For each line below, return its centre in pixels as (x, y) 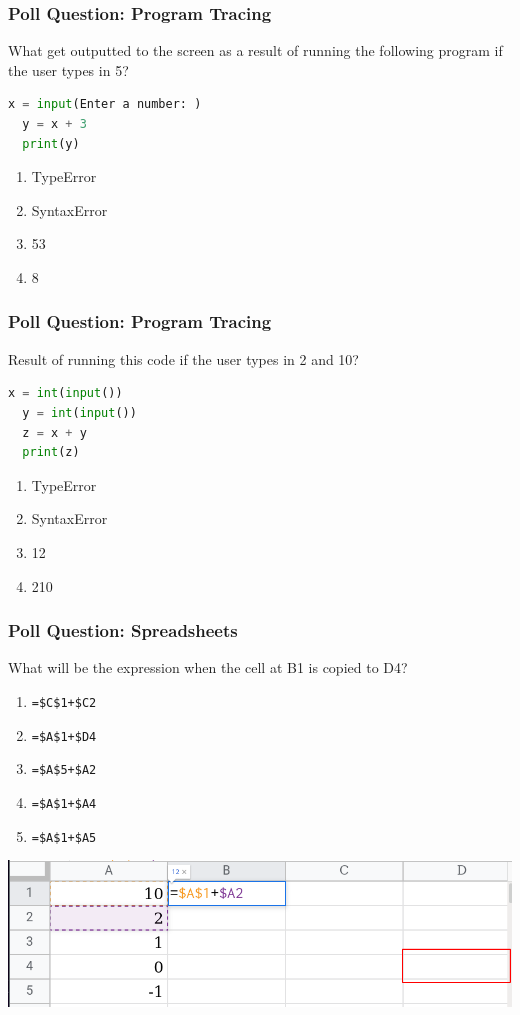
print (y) (51, 143)
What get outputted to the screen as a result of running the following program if (255, 50)
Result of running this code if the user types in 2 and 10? (183, 358)
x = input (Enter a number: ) (105, 104)
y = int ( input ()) (79, 412)
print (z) (51, 452)
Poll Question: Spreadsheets (123, 630)
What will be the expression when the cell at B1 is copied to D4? (208, 667)
